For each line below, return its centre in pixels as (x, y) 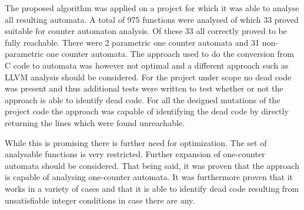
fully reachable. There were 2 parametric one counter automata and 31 (132, 42)
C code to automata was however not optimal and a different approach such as (147, 65)
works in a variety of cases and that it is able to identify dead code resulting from (152, 188)
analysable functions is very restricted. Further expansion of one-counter (135, 154)
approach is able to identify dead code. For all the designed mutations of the (143, 99)
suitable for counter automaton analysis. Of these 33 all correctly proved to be (146, 31)
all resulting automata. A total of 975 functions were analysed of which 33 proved (152, 19)
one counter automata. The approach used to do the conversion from (170, 54)
